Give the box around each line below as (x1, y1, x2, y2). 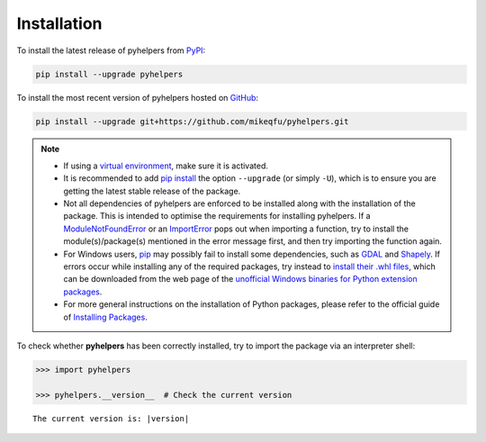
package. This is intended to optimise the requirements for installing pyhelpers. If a (63, 211, 371, 221)
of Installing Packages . (63, 311, 148, 322)
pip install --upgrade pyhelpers (35, 68, 184, 79)
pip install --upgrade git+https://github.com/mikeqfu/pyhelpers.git (35, 116, 349, 126)
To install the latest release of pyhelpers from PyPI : (16, 45, 206, 56)
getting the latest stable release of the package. (63, 185, 241, 196)
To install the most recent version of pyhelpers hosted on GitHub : (16, 92, 259, 103)
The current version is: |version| (32, 413, 190, 423)
